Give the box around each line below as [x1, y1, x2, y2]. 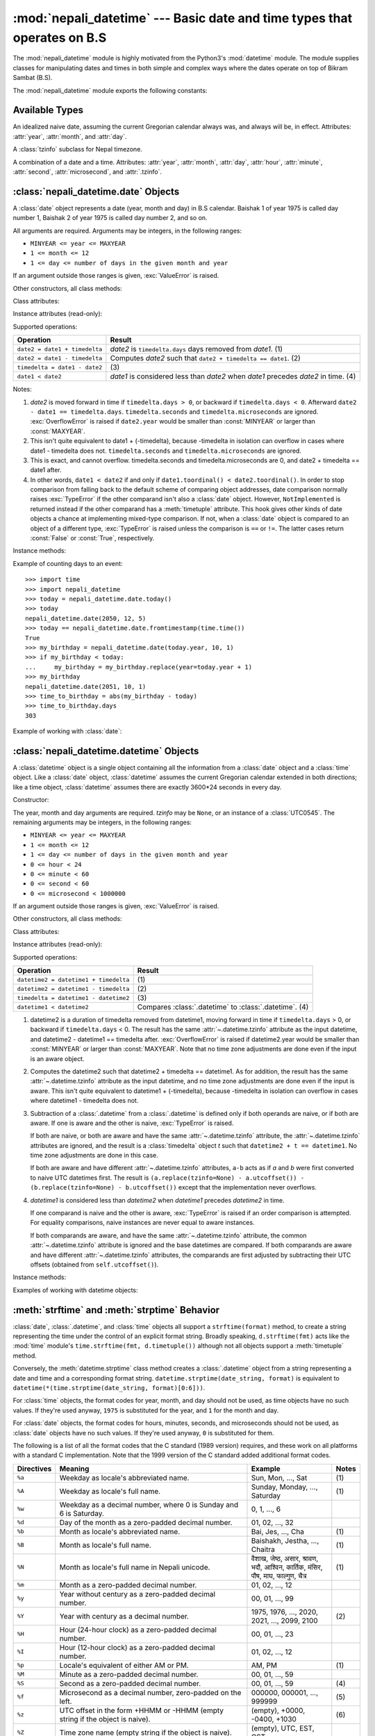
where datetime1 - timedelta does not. [30, 1096, 139, 1105]
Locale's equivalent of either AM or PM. [59, 1660, 189, 1670]
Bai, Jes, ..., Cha [251, 1526, 305, 1536]
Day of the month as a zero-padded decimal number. [59, 1517, 233, 1527]
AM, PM [251, 1660, 278, 1670]
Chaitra [251, 1544, 276, 1554]
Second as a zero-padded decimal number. [59, 1678, 201, 1688]
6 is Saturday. [59, 1508, 104, 1518]
